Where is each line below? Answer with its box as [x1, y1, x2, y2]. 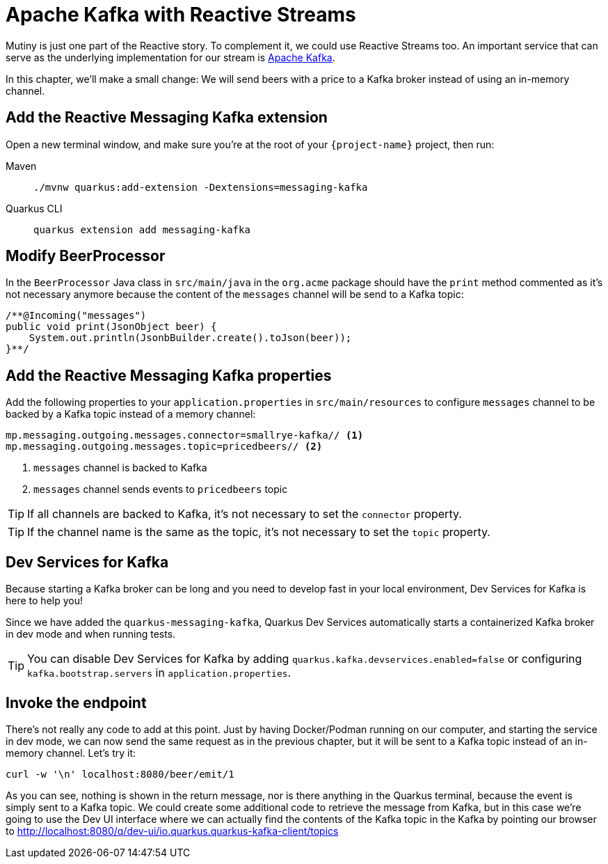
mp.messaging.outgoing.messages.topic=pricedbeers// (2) [6, 441, 323, 453]
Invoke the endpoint [6, 693, 147, 712]
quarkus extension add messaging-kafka [33, 223, 250, 235]
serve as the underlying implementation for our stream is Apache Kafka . [6, 51, 335, 63]
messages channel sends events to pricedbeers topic [33, 483, 288, 496]
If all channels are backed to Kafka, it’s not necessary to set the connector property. [27, 507, 462, 521]
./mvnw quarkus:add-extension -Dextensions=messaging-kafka [33, 181, 368, 193]
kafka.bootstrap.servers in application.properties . [27, 666, 291, 680]
